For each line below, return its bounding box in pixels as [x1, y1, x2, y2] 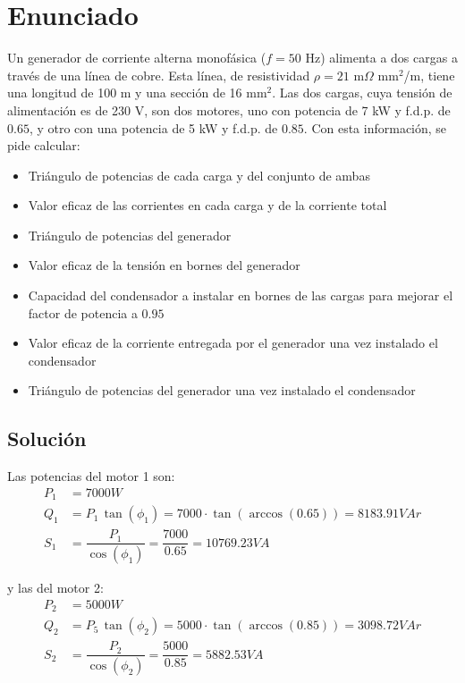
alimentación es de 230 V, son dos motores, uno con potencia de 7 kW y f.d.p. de [7, 100, 451, 119]
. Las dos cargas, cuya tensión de [272, 83, 452, 102]
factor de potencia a [28, 303, 138, 322]
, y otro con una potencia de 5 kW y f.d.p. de [29, 118, 278, 137]
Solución [7, 425, 87, 452]
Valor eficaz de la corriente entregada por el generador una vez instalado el [28, 333, 438, 352]
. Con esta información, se [303, 118, 447, 137]
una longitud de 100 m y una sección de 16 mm [7, 83, 267, 102]
